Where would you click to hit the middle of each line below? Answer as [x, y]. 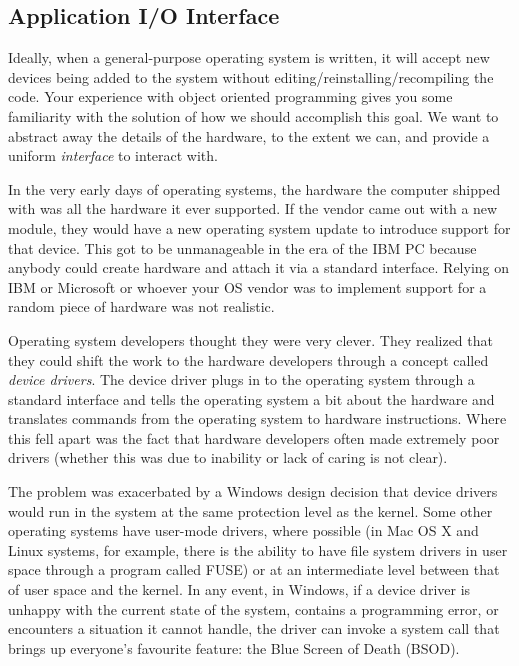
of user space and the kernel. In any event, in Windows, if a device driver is [239, 589]
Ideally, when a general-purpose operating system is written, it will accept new [249, 57]
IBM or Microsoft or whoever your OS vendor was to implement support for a [247, 286]
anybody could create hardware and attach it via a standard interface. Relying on [259, 267]
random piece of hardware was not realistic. [141, 306]
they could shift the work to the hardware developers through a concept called [248, 359]
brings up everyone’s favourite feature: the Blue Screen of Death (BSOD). [234, 647]
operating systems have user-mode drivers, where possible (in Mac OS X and [243, 530]
